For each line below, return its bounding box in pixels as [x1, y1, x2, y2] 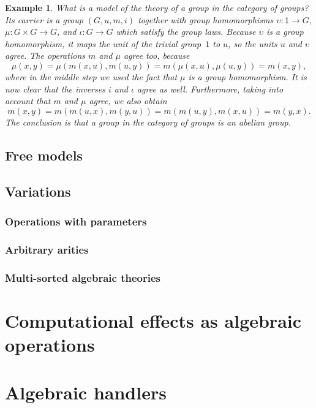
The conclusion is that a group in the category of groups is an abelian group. [5, 115, 291, 128]
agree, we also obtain [89, 94, 167, 107]
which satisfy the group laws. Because [116, 25, 256, 38]
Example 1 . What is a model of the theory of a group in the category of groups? [5, 1, 309, 13]
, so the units [228, 37, 277, 50]
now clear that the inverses [5, 82, 105, 95]
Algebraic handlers [5, 380, 167, 405]
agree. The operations [5, 49, 85, 62]
